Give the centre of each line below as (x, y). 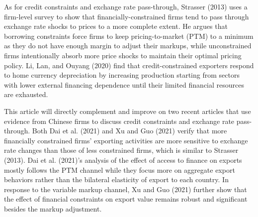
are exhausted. (26, 94)
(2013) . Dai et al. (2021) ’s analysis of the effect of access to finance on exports (123, 160)
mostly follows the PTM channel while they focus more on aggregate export (120, 169)
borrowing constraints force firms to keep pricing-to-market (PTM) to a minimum (129, 36)
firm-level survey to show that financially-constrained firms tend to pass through (127, 16)
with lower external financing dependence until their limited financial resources (124, 84)
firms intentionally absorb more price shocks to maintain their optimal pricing (123, 55)
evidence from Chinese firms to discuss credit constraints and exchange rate (119, 121)
